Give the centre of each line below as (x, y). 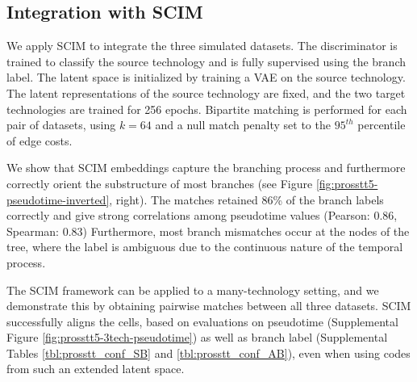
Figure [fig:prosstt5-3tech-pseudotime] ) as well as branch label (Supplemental (197, 337)
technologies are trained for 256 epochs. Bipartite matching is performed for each (207, 109)
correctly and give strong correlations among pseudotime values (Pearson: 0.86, (202, 215)
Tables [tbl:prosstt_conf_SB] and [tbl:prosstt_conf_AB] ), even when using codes (208, 353)
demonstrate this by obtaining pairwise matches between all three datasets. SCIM (209, 306)
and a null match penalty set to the (243, 125)
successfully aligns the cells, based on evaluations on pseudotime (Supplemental (202, 321)
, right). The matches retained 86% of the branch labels (246, 199)
